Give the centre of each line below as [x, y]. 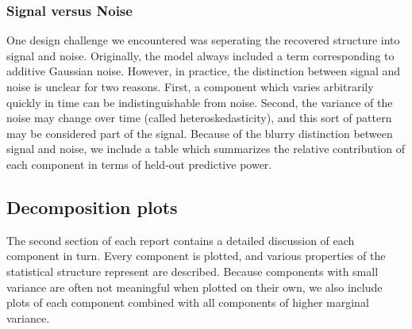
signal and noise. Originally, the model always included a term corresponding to [200, 55]
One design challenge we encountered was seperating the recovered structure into [203, 40]
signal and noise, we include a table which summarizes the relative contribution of [206, 149]
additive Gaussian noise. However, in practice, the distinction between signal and [204, 71]
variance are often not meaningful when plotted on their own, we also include [194, 287]
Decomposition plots [92, 207]
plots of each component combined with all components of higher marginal [188, 302]
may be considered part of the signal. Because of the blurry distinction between [200, 133]
